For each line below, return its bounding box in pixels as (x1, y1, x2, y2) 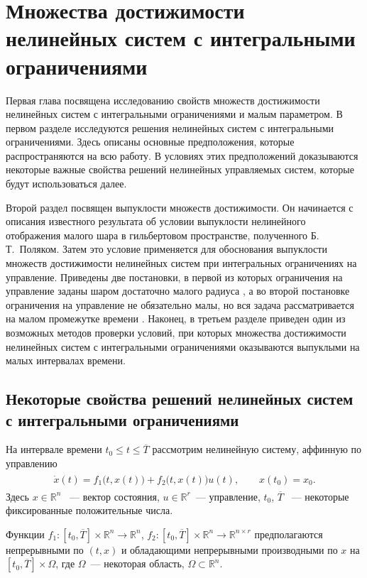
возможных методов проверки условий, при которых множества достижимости (6, 325, 346, 339)
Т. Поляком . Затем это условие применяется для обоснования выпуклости (6, 241, 327, 256)
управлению (6, 455, 57, 470)
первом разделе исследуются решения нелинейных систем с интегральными (6, 120, 334, 135)
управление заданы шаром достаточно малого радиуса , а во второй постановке (6, 283, 350, 298)
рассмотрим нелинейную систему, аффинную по (152, 442, 362, 457)
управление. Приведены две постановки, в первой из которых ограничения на (6, 269, 343, 284)
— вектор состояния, (70, 489, 160, 503)
